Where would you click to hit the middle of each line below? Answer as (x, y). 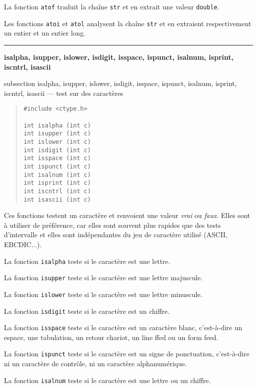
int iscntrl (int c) (57, 191)
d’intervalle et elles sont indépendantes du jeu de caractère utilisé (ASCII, (116, 235)
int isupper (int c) (57, 134)
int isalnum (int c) (57, 175)
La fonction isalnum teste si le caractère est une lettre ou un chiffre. (107, 380)
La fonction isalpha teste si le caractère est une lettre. (87, 261)
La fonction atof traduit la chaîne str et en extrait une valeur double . (112, 6)
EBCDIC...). (23, 244)
